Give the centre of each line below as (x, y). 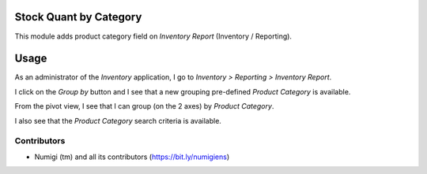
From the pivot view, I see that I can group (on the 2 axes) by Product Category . (144, 106)
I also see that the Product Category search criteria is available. (118, 120)
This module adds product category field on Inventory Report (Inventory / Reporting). (153, 36)
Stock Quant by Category (78, 17)
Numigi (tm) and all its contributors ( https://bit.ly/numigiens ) (132, 157)
